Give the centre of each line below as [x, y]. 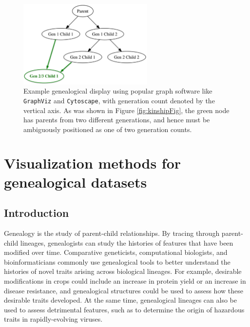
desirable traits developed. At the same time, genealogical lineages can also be [120, 300]
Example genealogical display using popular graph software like [118, 91]
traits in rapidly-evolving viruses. [53, 319]
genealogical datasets [76, 182]
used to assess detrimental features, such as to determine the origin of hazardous [124, 309]
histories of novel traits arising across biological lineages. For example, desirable [123, 271]
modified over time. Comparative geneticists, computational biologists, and [116, 252]
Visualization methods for [93, 163]
